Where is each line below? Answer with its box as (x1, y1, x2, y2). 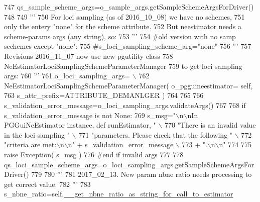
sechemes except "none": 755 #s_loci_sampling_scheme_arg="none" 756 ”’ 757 (4, 41, 251, 51)
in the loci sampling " (4, 129, 70, 140)
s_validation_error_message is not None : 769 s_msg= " (4, 110, 176, 120)
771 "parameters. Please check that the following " (78, 129, 233, 140)
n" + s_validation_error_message (68, 139, 174, 150)
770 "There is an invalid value (165, 120, 256, 130)
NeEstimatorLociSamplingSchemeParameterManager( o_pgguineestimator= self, (4, 80, 253, 90)
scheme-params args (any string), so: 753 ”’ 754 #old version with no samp (4, 31, 236, 41)
